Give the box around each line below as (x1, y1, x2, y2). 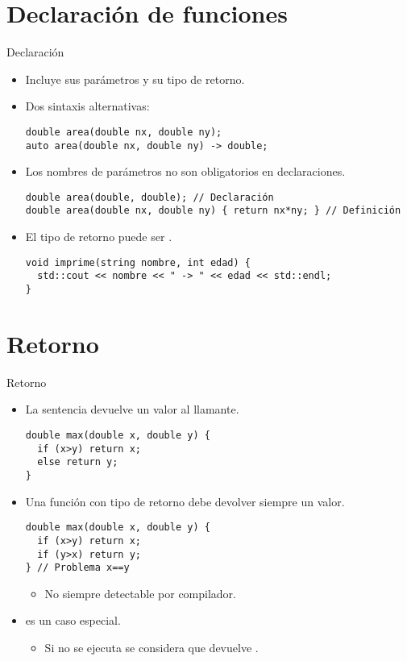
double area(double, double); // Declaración (25, 191, 274, 203)
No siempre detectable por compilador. (44, 584, 237, 601)
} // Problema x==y (25, 562, 130, 574)
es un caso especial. (25, 612, 121, 629)
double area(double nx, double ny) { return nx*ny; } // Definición (25, 205, 401, 217)
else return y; (37, 456, 118, 468)
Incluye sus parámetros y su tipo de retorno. (25, 70, 245, 87)
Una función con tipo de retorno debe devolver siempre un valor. (25, 493, 345, 509)
